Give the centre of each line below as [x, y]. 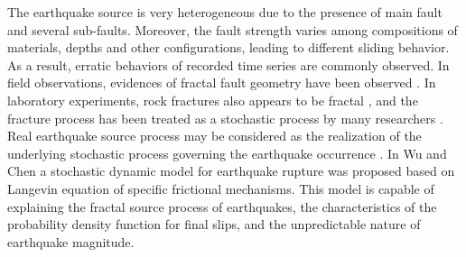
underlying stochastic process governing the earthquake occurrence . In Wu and [227, 153]
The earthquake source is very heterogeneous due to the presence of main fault [225, 12]
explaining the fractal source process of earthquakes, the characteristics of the [222, 206]
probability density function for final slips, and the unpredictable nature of [214, 224]
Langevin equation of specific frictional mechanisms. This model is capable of [221, 188]
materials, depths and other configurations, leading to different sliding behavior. [228, 47]
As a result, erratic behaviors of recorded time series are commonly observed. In [228, 64]
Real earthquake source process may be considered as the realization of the [214, 136]
